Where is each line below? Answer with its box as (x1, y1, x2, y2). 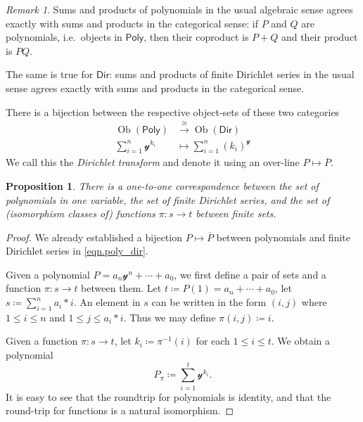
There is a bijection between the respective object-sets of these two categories (6, 104, 340, 119)
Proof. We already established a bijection (6, 229, 182, 244)
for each (196, 333, 230, 348)
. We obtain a (271, 333, 330, 348)
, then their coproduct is (144, 30, 249, 44)
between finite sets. (196, 206, 276, 221)
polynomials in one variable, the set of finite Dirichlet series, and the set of (6, 192, 330, 207)
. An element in (73, 295, 141, 309)
